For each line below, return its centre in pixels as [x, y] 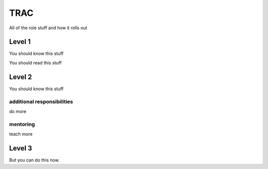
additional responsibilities [41, 102]
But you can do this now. [34, 160]
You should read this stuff [35, 62]
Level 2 [21, 77]
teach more [21, 134]
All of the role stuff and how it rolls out [48, 28]
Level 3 [21, 148]
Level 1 [20, 42]
